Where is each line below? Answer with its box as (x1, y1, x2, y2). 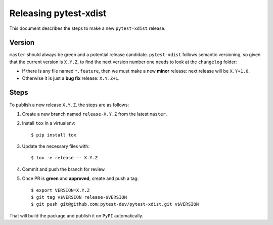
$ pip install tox (31, 132, 77, 138)
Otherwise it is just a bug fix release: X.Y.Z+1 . (22, 75, 120, 81)
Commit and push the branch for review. (22, 166, 106, 172)
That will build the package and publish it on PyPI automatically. (9, 212, 144, 218)
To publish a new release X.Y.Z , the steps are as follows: (9, 102, 129, 108)
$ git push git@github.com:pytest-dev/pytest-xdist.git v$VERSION (31, 201, 199, 207)
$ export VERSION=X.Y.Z (31, 187, 90, 193)
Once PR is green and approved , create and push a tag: (22, 175, 139, 182)
